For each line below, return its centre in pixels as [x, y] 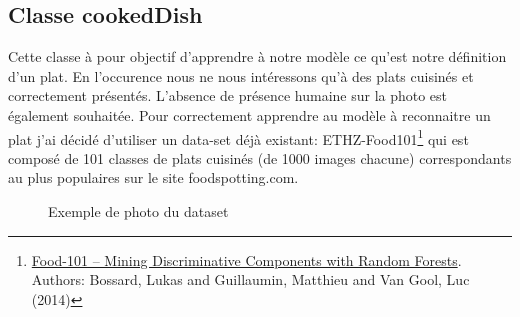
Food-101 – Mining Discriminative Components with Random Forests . [246, 259]
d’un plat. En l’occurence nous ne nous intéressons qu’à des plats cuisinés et [241, 75]
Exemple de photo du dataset [138, 211]
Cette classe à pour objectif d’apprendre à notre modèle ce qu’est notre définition [257, 56]
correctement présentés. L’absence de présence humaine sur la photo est [228, 95]
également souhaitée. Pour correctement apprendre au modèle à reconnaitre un [249, 114]
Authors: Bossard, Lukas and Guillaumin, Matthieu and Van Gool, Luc [250, 279]
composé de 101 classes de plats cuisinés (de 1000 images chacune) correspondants [260, 157]
